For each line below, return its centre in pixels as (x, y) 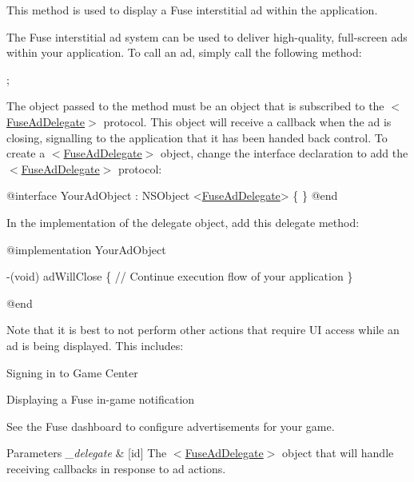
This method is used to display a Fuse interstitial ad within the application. (192, 10)
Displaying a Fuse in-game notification (101, 399)
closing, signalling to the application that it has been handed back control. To (197, 137)
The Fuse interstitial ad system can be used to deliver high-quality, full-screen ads (207, 36)
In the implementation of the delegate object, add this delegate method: (183, 222)
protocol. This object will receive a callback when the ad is (247, 121)
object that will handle (338, 453)
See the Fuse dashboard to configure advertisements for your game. (171, 426)
